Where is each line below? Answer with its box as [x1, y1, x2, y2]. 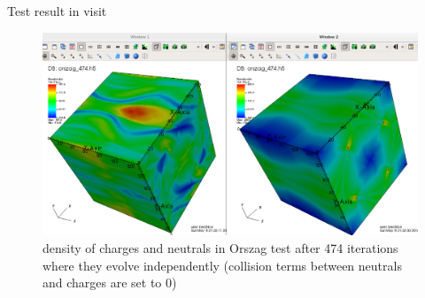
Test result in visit [7, 2, 107, 19]
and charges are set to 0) [42, 273, 177, 292]
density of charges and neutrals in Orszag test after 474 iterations [42, 238, 398, 256]
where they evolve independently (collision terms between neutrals [42, 256, 402, 274]
